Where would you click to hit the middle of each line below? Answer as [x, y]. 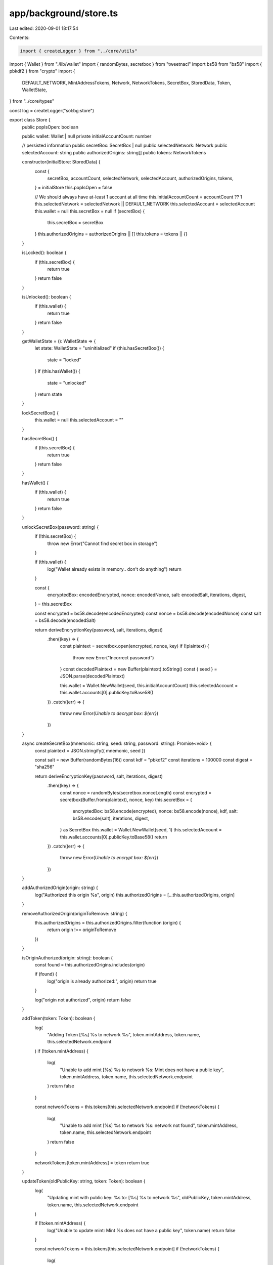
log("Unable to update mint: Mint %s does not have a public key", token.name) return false [141, 1230]
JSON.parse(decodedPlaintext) [92, 676]
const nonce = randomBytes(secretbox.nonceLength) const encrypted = [136, 792]
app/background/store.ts [64, 13]
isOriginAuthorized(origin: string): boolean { [67, 958]
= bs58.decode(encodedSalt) [65, 620]
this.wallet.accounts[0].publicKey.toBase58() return [113, 837]
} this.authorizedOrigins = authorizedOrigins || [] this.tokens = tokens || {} [111, 234]
